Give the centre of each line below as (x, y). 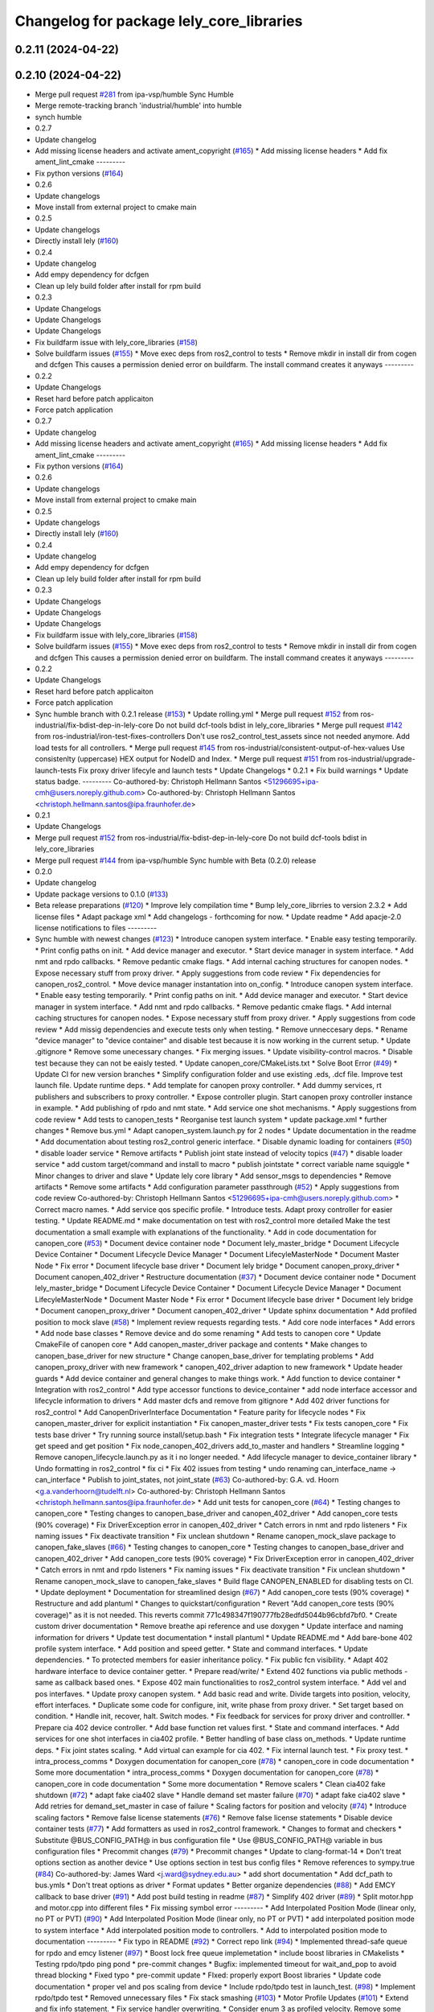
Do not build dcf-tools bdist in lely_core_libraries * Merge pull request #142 (278, 725)
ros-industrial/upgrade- (377, 759)
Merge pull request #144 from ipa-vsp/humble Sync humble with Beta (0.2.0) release (176, 860)
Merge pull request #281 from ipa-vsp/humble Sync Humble (135, 95)
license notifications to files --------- (96, 928)
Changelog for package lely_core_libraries (159, 21)
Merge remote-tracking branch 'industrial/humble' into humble (139, 105)
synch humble (58, 117)
